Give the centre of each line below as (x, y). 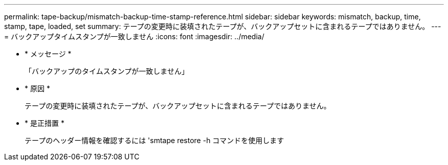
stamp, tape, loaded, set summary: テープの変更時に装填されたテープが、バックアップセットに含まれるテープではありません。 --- (223, 26)
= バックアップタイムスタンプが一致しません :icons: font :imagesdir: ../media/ (134, 36)
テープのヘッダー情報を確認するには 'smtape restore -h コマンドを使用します (154, 140)
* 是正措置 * (44, 123)
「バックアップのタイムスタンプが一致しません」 (107, 71)
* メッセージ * (48, 54)
